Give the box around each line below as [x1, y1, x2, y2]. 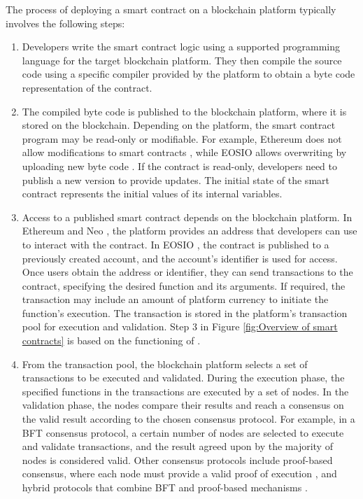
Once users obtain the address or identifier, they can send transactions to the [22, 265, 353, 279]
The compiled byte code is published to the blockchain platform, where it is [22, 104, 347, 118]
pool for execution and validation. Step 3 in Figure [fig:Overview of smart [22, 319, 338, 334]
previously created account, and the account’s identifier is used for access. [22, 251, 338, 265]
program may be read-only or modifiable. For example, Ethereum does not [22, 131, 342, 146]
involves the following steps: [6, 15, 125, 30]
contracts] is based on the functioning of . [22, 333, 201, 348]
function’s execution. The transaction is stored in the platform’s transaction [22, 305, 348, 320]
